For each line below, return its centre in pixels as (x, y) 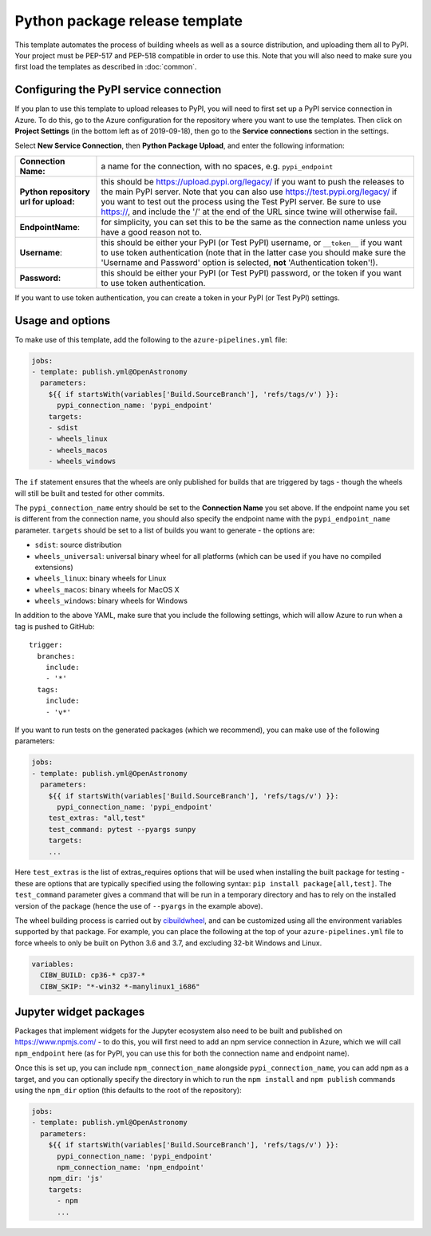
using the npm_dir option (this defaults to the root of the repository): (129, 1091)
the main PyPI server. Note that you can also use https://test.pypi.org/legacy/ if (249, 192)
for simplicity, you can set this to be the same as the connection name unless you (254, 222)
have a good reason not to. (152, 232)
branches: (56, 656)
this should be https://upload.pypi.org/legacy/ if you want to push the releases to (253, 181)
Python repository (55, 192)
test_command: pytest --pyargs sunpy (122, 829)
